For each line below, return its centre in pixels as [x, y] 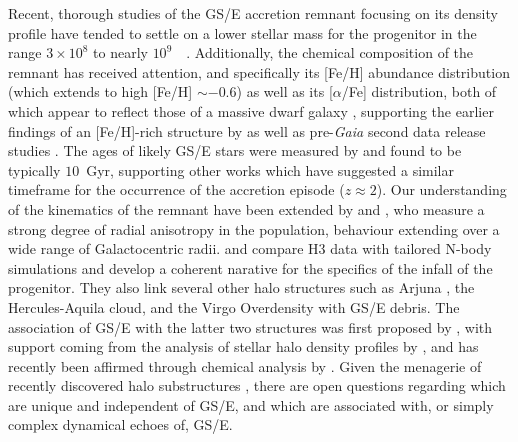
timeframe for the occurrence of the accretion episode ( [176, 189]
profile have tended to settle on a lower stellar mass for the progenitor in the [242, 32]
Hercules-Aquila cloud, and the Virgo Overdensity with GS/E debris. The [234, 306]
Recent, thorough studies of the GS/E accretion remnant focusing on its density [253, 13]
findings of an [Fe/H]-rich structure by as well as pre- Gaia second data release [247, 130]
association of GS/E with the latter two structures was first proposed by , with [250, 326]
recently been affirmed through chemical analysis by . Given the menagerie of [245, 365]
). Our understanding [441, 189]
